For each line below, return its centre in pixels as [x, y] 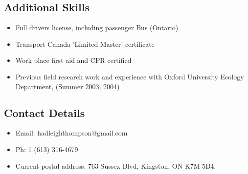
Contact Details [45, 112]
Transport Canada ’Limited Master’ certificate [85, 44]
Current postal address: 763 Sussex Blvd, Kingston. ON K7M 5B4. [116, 165]
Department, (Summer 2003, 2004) [68, 86]
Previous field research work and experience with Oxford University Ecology [130, 76]
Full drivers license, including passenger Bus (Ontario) [97, 28]
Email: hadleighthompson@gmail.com [71, 133]
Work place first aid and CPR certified [73, 60]
